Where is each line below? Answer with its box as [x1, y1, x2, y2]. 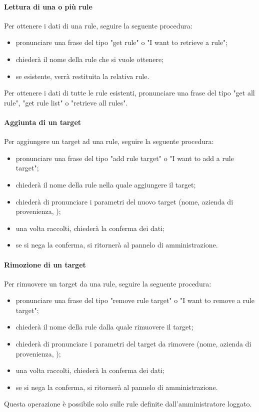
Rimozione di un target [4, 259, 86, 269]
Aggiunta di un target [4, 116, 81, 127]
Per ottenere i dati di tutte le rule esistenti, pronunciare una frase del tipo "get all [4, 87, 255, 98]
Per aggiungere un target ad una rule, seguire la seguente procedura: [4, 136, 214, 146]
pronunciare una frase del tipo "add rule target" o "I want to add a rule [15, 152, 234, 163]
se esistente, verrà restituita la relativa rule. [15, 70, 149, 81]
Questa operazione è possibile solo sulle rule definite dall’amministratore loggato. [4, 398, 252, 409]
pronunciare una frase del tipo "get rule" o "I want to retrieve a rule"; [15, 37, 228, 47]
